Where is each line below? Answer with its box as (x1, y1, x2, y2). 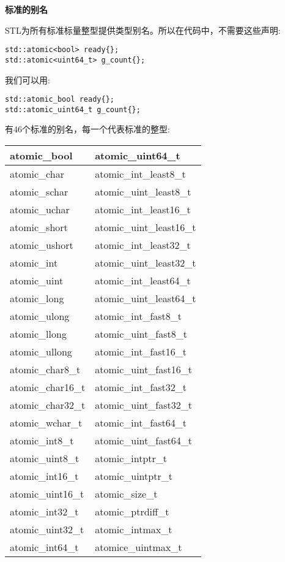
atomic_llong (10, 327, 67, 341)
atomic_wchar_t (10, 416, 83, 430)
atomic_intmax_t (95, 522, 172, 536)
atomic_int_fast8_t (95, 309, 182, 323)
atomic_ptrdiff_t (95, 504, 169, 518)
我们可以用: (5, 73, 50, 86)
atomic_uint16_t (10, 487, 84, 501)
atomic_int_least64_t (95, 273, 191, 287)
